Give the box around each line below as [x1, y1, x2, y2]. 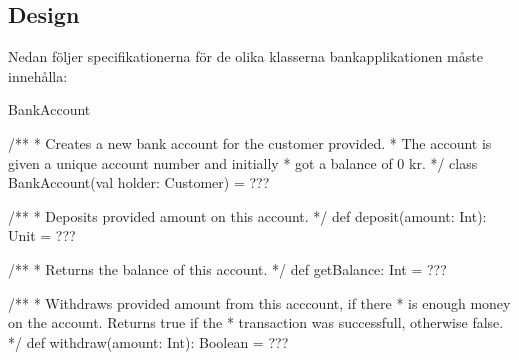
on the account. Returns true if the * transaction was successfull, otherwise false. [8, 312, 504, 333]
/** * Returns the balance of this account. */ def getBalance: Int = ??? [8, 258, 447, 279]
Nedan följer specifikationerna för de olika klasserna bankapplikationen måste [8, 46, 483, 67]
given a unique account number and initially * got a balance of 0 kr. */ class [8, 152, 478, 173]
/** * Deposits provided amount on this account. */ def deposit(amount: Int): [8, 205, 487, 226]
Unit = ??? [8, 225, 76, 246]
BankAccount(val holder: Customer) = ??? [8, 172, 270, 193]
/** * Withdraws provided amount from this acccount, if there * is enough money [8, 292, 511, 313]
